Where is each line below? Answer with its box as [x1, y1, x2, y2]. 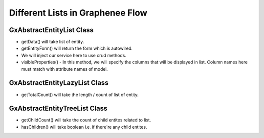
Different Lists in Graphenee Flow [9, 7, 148, 18]
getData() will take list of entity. [21, 39, 84, 45]
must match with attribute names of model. [21, 66, 108, 72]
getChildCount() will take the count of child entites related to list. [21, 117, 151, 123]
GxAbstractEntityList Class [9, 26, 94, 34]
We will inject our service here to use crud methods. [21, 52, 127, 58]
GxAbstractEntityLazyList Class [9, 79, 109, 87]
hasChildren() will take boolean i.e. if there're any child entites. [21, 124, 147, 130]
